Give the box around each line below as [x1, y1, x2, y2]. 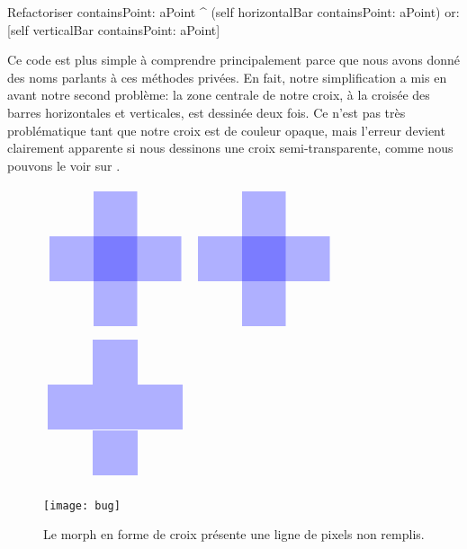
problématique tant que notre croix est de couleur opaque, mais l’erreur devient [7, 120, 445, 139]
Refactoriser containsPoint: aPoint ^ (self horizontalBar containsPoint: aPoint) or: [7, 3, 460, 21]
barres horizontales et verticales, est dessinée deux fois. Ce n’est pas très [7, 102, 406, 121]
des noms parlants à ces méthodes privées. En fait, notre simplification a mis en [7, 67, 447, 86]
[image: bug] [43, 499, 121, 512]
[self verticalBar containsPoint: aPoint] [7, 20, 220, 39]
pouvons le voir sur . [7, 155, 121, 174]
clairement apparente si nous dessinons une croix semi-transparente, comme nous [7, 138, 454, 157]
